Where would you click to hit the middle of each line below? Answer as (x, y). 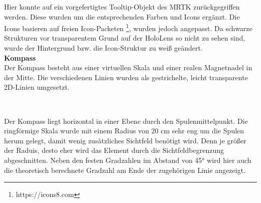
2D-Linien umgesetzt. (37, 87)
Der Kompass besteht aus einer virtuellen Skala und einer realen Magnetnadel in (128, 67)
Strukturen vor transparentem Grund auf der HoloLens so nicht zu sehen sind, (125, 38)
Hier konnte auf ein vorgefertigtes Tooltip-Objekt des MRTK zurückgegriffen (122, 7)
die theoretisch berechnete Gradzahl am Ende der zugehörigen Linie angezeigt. (125, 170)
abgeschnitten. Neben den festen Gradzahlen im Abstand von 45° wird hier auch (128, 160)
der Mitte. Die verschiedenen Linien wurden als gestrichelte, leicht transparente (126, 77)
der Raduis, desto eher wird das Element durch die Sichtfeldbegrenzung (114, 150)
